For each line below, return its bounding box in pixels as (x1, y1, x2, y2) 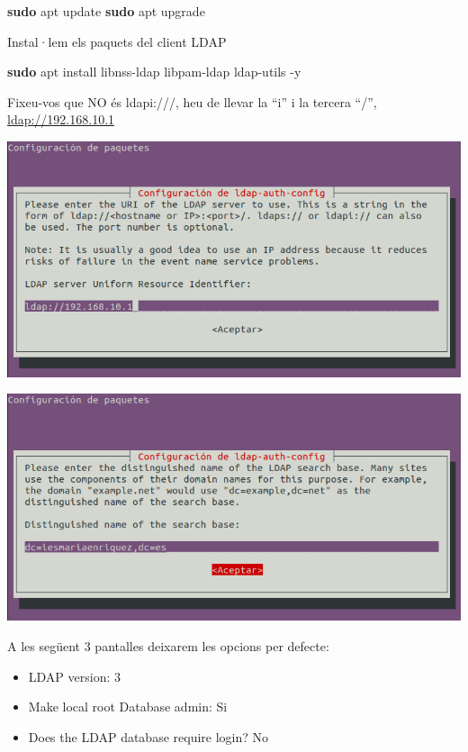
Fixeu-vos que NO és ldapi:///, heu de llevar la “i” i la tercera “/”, (7, 92, 377, 111)
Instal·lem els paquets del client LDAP (7, 32, 227, 50)
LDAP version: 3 (28, 666, 121, 685)
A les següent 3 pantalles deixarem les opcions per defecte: (7, 636, 329, 655)
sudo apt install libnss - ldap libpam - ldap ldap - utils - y (7, 62, 301, 81)
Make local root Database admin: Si (28, 697, 228, 716)
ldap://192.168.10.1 (7, 110, 115, 129)
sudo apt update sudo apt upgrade (7, 2, 205, 20)
